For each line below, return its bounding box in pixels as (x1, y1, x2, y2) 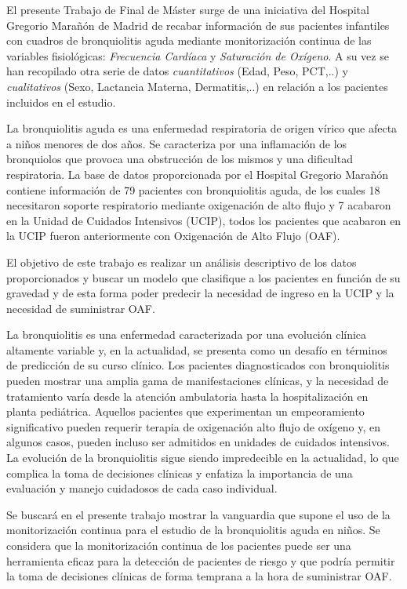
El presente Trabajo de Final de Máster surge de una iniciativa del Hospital (6, 2, 369, 17)
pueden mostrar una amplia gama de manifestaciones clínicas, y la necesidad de (6, 373, 389, 389)
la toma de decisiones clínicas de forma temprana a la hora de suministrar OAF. (6, 568, 392, 584)
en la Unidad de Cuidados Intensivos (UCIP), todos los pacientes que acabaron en (6, 212, 402, 228)
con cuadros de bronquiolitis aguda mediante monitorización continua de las (6, 32, 372, 49)
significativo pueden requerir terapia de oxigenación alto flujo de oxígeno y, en (6, 418, 381, 434)
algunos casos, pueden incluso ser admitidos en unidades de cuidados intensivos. (6, 434, 390, 450)
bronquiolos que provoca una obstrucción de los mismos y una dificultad (6, 151, 353, 167)
